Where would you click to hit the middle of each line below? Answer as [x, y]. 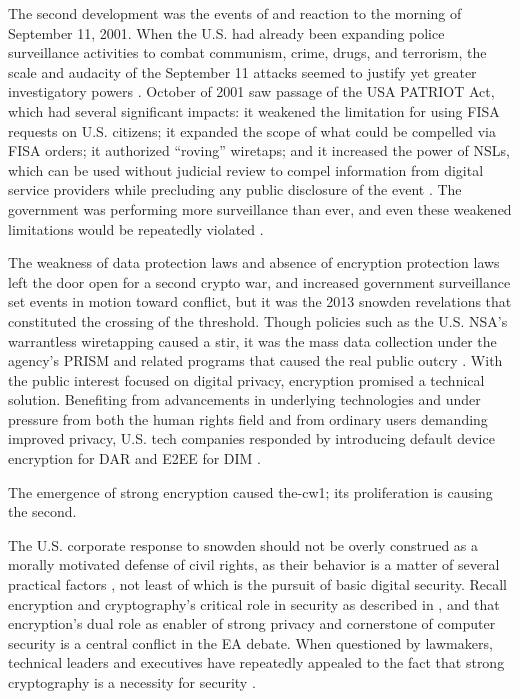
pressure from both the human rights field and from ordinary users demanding [248, 418]
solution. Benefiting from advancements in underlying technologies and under [244, 399]
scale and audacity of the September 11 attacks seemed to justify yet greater [242, 71]
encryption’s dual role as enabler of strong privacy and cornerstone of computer [252, 623]
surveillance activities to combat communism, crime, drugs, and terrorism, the [247, 52]
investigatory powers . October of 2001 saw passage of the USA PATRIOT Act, [251, 91]
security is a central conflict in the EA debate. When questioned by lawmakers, [250, 642]
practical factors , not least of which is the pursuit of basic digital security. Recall [257, 584]
